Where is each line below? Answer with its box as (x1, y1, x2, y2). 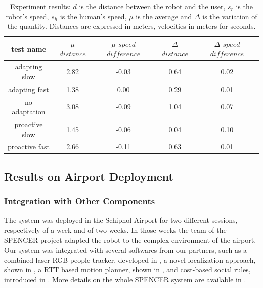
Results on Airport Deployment (4, 168, 173, 184)
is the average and (136, 11, 192, 21)
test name (11, 43, 47, 54)
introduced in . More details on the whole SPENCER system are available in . (4, 274, 246, 285)
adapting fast (8, 84, 49, 94)
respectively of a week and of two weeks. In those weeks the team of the (4, 225, 227, 235)
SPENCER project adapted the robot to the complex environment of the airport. (4, 234, 256, 245)
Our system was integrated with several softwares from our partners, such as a (4, 244, 247, 255)
